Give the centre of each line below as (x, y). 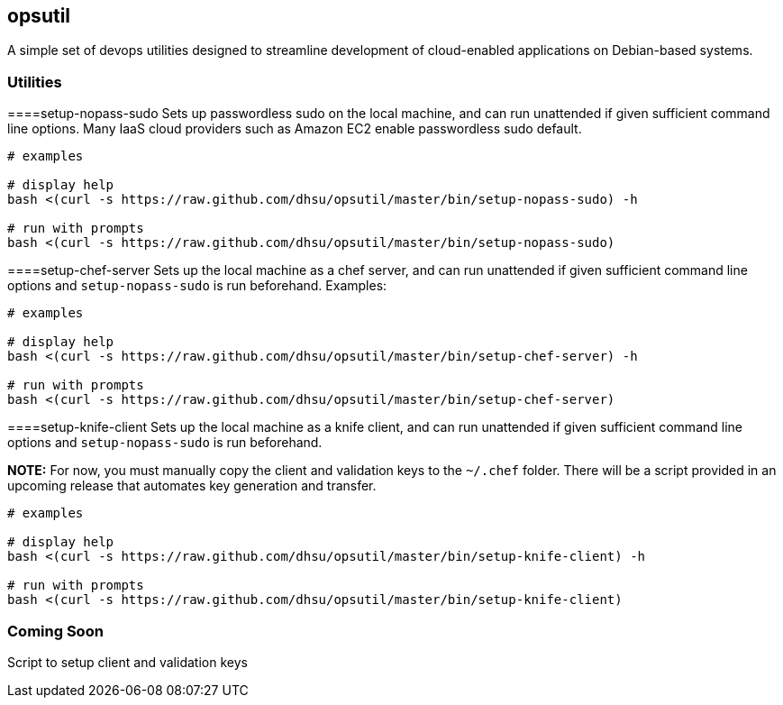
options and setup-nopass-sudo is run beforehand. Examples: (197, 286)
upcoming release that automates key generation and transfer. (192, 486)
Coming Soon (55, 631)
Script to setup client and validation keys (127, 662)
